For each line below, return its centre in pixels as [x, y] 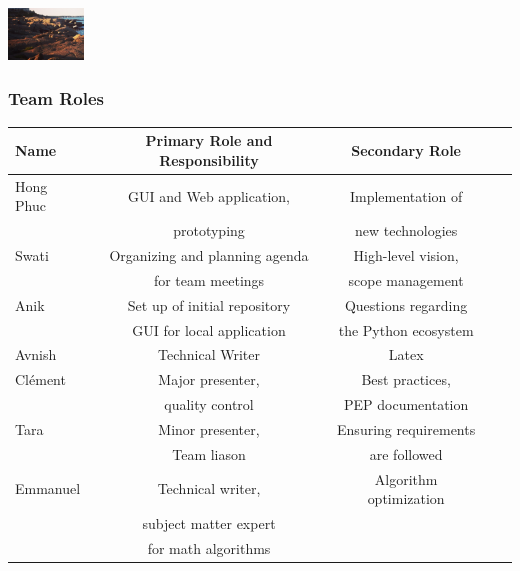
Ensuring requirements [406, 428]
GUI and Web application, [209, 195]
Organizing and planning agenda [209, 254]
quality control [209, 404]
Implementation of [406, 195]
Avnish [36, 354]
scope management [406, 279]
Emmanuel [48, 488]
